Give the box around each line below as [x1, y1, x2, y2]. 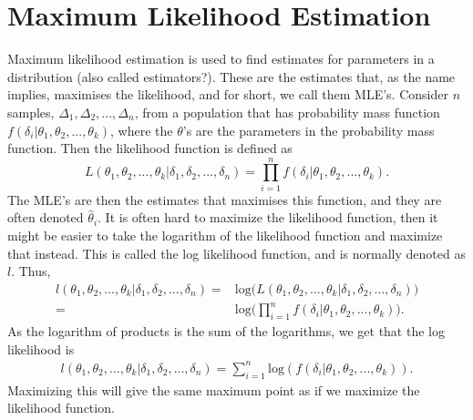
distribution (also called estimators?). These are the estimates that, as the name [7, 67, 456, 86]
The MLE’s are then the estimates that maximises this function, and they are [7, 190, 442, 209]
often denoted [7, 208, 84, 227]
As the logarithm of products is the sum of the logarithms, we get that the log [7, 322, 445, 341]
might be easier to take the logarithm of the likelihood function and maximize [7, 226, 443, 244]
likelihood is [7, 339, 75, 358]
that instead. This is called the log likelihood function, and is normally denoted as [7, 243, 466, 262]
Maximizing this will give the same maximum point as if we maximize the [7, 380, 420, 399]
